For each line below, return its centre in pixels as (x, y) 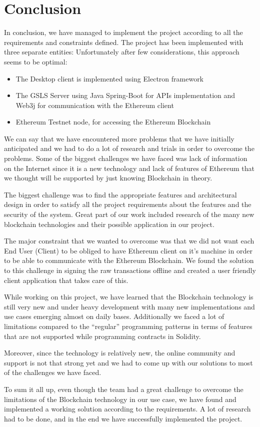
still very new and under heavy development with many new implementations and (129, 306)
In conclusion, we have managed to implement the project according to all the (123, 32)
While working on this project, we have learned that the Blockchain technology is (129, 297)
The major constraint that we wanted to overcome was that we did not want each (129, 241)
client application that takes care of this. (66, 280)
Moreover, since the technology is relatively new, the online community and (120, 353)
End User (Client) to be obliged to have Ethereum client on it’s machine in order (128, 250)
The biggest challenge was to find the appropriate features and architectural (120, 194)
